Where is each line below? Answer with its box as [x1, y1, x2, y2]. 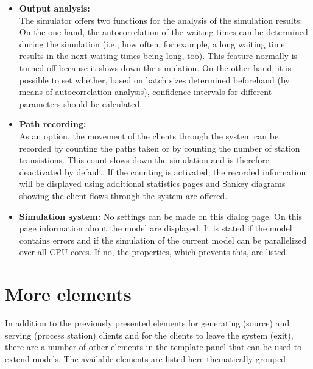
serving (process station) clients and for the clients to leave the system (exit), [5, 328, 294, 341]
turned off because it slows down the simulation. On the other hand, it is [19, 61, 292, 74]
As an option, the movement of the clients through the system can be [19, 129, 279, 142]
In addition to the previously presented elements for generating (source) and [5, 317, 290, 329]
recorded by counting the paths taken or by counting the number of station [19, 141, 300, 154]
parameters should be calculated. [19, 97, 142, 110]
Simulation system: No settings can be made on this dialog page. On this [19, 209, 303, 222]
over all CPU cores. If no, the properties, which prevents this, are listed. [19, 245, 289, 258]
